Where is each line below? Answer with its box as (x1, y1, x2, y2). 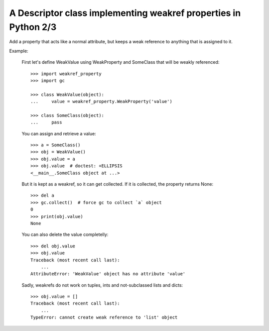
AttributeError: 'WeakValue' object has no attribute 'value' (30, 271, 186, 277)
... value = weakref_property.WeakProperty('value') (30, 99, 173, 105)
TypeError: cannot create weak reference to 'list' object (30, 315, 178, 321)
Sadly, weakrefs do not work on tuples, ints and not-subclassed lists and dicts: (21, 282, 183, 288)
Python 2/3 (9, 21, 57, 32)
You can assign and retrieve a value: (21, 130, 97, 136)
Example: (9, 48, 28, 54)
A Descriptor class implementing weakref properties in (9, 7, 241, 18)
